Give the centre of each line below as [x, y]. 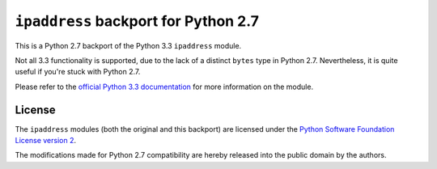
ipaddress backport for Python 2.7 [137, 21]
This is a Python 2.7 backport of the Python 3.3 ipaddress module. [128, 45]
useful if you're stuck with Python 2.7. [78, 72]
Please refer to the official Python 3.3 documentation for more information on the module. [164, 87]
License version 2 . [46, 141]
